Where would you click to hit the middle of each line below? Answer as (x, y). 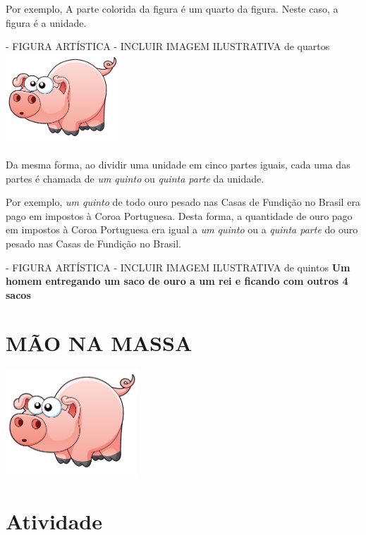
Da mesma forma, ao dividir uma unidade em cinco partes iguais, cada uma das (178, 164)
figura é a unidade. (46, 22)
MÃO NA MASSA (99, 343)
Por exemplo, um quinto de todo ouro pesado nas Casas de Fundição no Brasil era (183, 202)
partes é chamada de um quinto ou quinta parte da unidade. (135, 178)
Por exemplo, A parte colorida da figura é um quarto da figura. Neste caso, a (172, 8)
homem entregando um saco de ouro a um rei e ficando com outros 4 (177, 281)
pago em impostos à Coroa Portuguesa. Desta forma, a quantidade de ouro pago (179, 215)
